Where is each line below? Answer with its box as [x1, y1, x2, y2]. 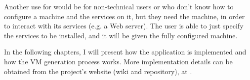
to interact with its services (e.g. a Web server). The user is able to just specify [4, 21, 244, 31]
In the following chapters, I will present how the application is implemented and [4, 47, 247, 57]
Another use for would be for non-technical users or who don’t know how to [4, 1, 234, 11]
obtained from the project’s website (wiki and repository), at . [4, 66, 192, 76]
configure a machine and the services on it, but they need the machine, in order [4, 11, 245, 21]
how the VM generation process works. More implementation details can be [4, 56, 233, 66]
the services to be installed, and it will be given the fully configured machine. [4, 30, 238, 40]
